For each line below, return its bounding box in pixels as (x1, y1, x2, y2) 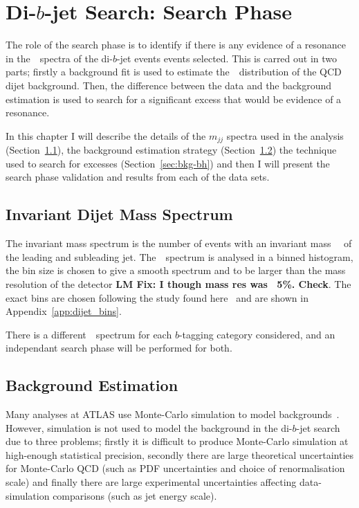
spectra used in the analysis (226, 128, 344, 143)
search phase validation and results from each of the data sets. (6, 170, 270, 184)
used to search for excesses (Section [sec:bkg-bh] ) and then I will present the (6, 156, 330, 170)
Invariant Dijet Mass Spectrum (6, 203, 233, 225)
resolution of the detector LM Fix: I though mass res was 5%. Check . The (6, 276, 351, 291)
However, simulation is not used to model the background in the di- (6, 420, 293, 435)
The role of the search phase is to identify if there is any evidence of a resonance (6, 37, 347, 52)
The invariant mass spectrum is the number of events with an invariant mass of (6, 236, 352, 251)
